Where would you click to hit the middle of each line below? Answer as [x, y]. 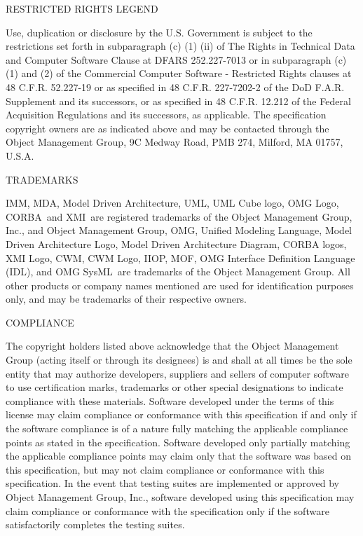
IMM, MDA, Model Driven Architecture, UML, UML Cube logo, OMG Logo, [172, 203]
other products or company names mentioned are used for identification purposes [180, 285]
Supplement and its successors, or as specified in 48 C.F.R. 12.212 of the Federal [178, 101]
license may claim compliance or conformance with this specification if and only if [181, 414]
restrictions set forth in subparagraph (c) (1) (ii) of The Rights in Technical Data [180, 46]
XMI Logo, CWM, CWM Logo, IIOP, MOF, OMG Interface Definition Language [180, 257]
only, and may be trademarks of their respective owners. [126, 299]
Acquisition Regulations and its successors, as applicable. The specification [166, 115]
